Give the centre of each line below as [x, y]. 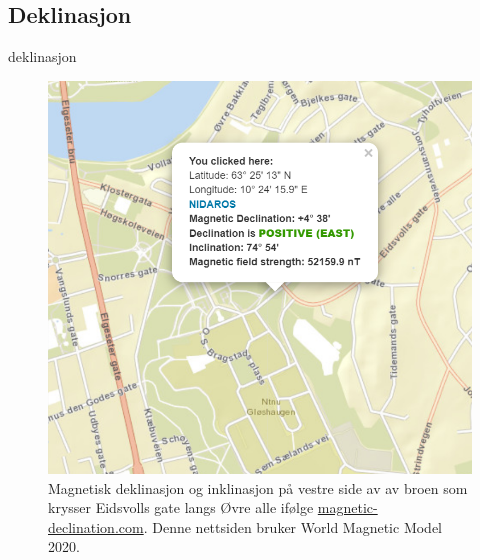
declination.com [96, 526]
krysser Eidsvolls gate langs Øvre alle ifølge [181, 507]
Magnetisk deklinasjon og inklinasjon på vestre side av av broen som [258, 487]
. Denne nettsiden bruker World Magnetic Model [292, 526]
